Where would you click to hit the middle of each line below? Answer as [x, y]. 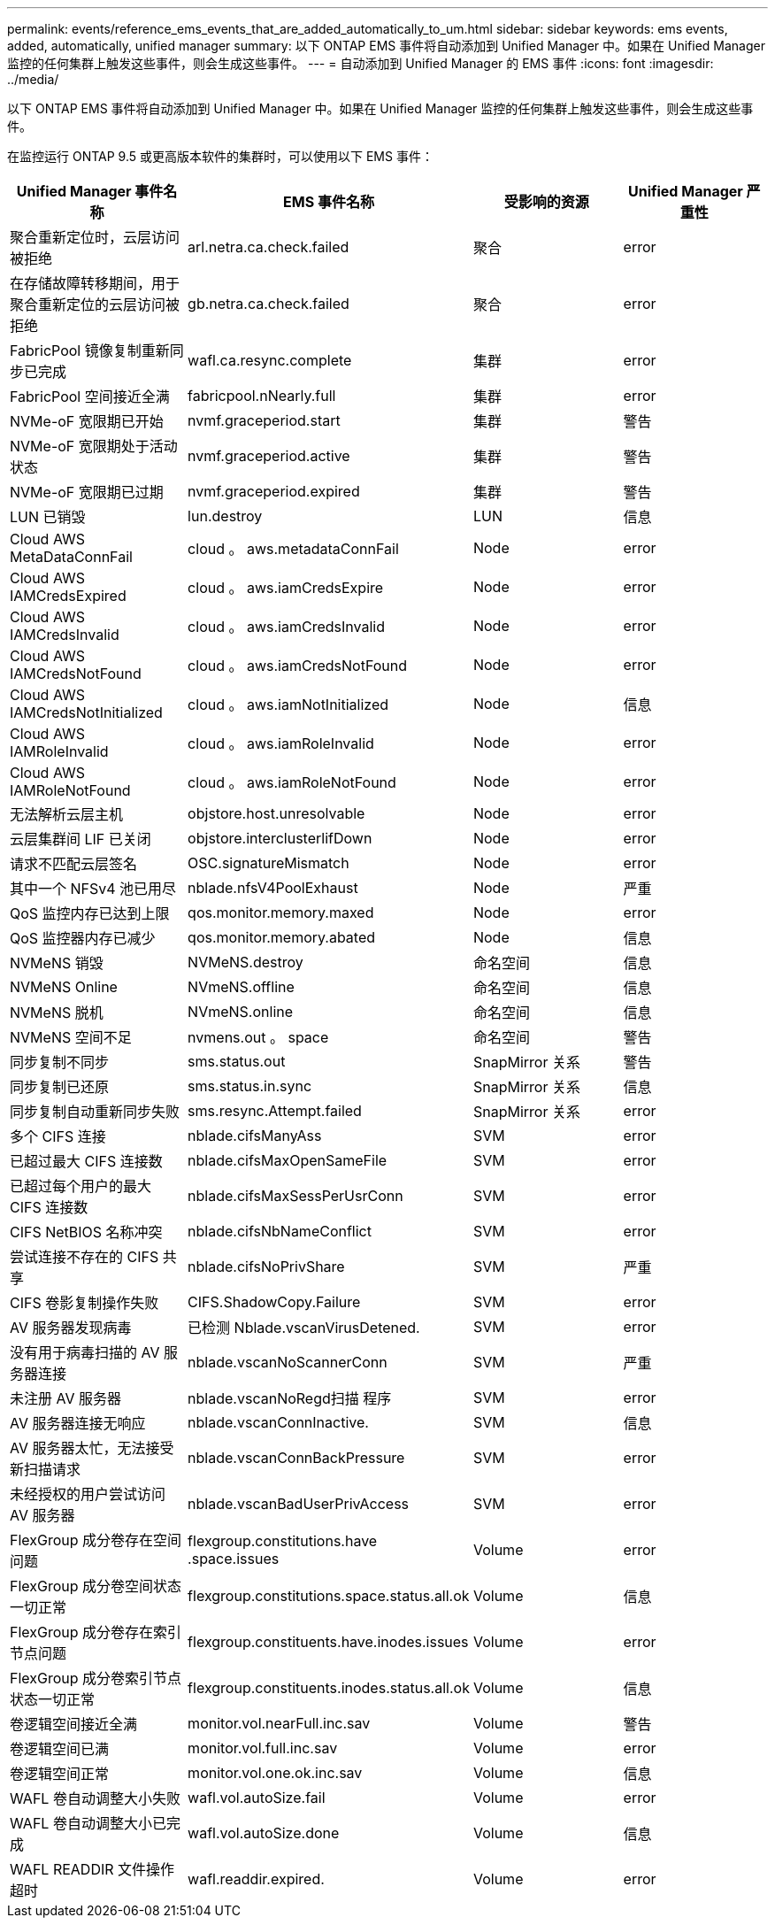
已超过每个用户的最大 [81, 1186]
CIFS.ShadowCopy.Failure [274, 1302]
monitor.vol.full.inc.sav [263, 1748]
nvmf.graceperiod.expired [274, 491]
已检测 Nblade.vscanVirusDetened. [304, 1328]
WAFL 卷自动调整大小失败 [95, 1798]
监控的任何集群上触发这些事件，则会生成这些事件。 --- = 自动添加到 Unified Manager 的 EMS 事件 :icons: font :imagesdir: [361, 63]
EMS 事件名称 [329, 202]
